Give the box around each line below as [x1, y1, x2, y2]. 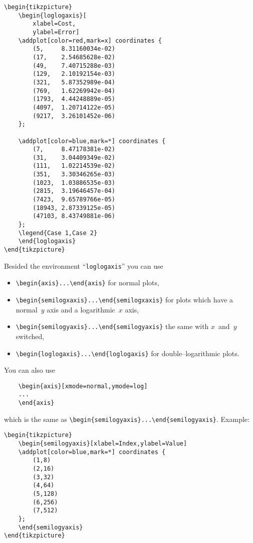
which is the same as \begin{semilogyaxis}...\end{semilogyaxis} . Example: [4, 413, 249, 424]
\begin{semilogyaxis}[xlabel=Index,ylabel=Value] [18, 440, 187, 448]
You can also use [4, 365, 56, 375]
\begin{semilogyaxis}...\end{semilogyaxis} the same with [16, 321, 209, 332]
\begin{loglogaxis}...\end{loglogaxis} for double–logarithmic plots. [16, 348, 239, 358]
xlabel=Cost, [33, 20, 76, 28]
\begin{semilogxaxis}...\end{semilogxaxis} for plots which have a [16, 294, 233, 304]
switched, [16, 331, 45, 341]
